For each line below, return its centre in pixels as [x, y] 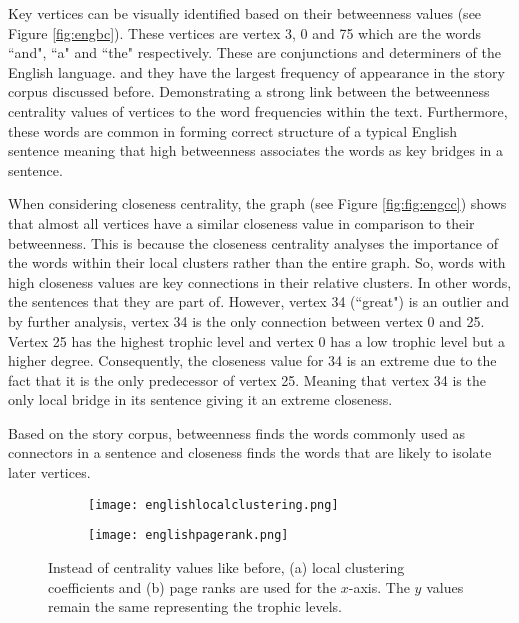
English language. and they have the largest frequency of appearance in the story [256, 71]
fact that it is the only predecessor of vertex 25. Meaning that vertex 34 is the [247, 379]
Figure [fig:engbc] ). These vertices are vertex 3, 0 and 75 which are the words [245, 32]
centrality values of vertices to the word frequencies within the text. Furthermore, [258, 110]
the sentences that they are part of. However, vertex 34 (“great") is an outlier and [259, 301]
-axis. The [379, 586]
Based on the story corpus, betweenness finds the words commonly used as [237, 432]
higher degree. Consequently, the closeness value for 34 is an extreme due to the [252, 360]
